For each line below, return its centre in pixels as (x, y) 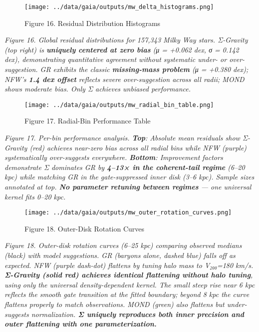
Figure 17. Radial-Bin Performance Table (88, 121)
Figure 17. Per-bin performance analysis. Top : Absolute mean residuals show (122, 138)
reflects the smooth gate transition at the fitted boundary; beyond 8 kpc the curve (127, 294)
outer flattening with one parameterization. (81, 324)
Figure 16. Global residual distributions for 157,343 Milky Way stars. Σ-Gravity (126, 40)
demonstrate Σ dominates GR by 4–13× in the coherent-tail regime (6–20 (125, 167)
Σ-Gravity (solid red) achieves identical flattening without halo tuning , (129, 275)
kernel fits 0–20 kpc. (35, 196)
